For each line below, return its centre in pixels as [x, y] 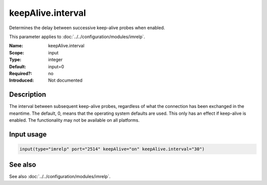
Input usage [28, 134]
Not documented [65, 80]
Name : [16, 46]
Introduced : [22, 80]
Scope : [17, 52]
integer [55, 60]
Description [28, 95]
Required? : [21, 73]
